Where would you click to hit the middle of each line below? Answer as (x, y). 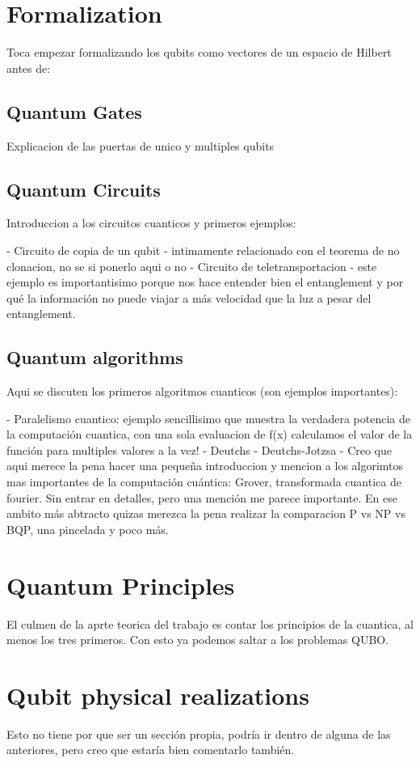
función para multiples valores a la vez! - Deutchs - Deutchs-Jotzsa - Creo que (199, 449)
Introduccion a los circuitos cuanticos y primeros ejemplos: (151, 223)
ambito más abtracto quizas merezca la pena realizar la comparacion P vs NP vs (206, 513)
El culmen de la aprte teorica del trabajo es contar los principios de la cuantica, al (210, 623)
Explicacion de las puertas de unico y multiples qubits (141, 145)
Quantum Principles (121, 585)
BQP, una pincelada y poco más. (88, 529)
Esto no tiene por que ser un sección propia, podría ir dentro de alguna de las (199, 733)
